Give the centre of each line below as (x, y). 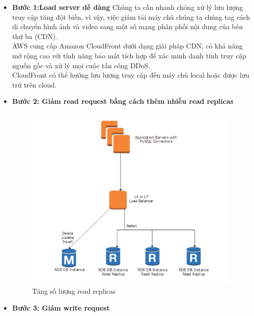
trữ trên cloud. (34, 84)
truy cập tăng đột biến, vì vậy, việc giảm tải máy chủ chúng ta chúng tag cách (131, 17)
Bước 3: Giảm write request (61, 308)
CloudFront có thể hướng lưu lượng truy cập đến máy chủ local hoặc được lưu (131, 75)
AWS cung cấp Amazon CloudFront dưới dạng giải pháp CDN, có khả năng (127, 46)
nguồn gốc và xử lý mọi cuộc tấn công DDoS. (81, 65)
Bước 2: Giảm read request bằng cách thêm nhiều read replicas (123, 101)
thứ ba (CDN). (35, 36)
